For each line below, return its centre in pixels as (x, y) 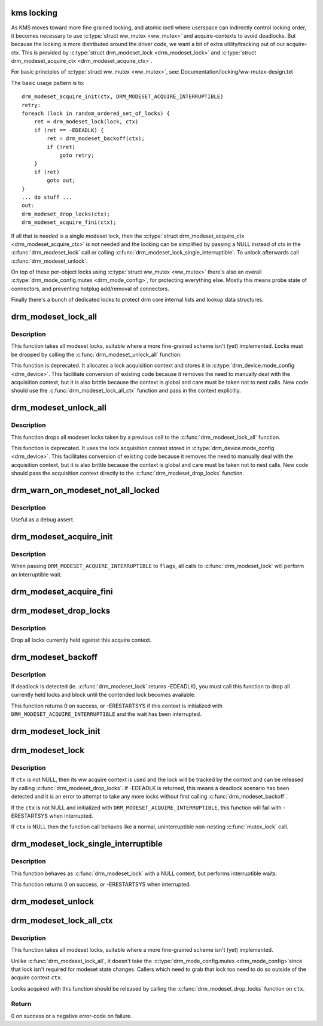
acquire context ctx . (36, 978)
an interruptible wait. (36, 574)
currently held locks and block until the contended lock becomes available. (103, 695)
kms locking (34, 13)
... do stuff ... (47, 197)
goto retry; (77, 155)
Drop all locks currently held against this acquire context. (81, 640)
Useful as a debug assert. (43, 520)
